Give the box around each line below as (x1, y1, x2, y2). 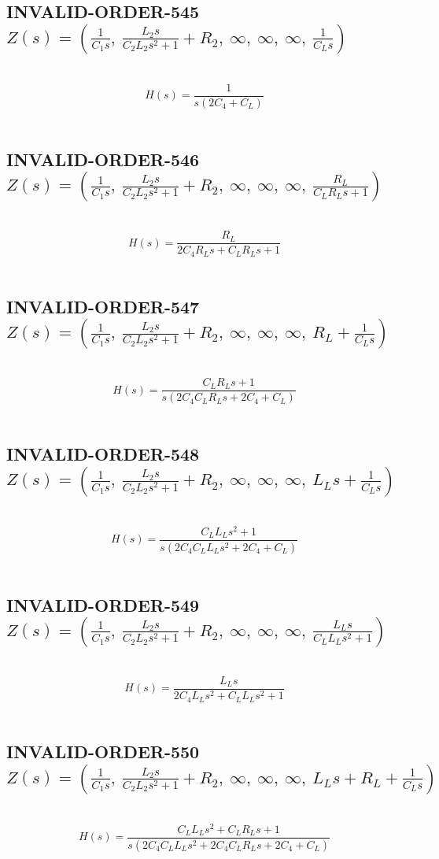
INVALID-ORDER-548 (6, 442, 200, 466)
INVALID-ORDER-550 (6, 739, 200, 764)
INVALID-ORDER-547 (6, 294, 200, 318)
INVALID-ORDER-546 (6, 146, 200, 171)
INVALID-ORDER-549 (6, 592, 200, 616)
